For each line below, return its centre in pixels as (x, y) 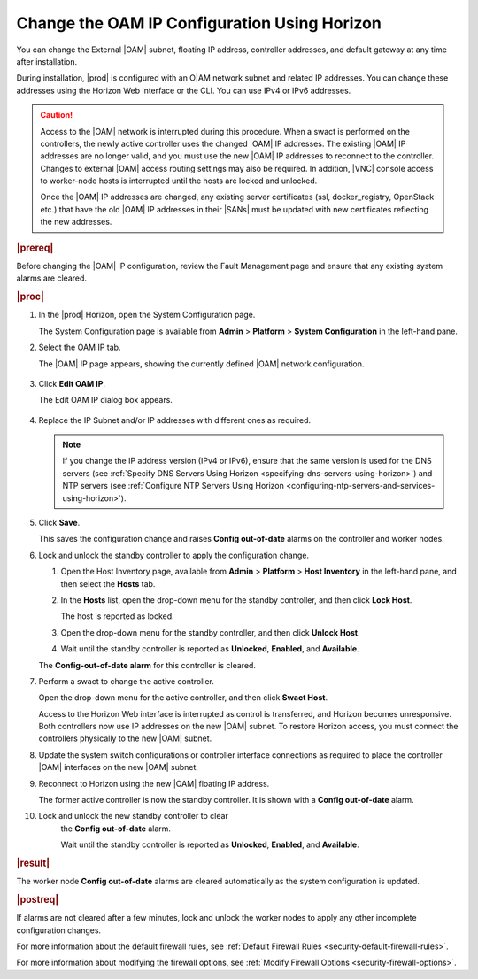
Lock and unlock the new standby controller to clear (134, 816)
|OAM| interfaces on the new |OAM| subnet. (119, 767)
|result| (33, 863)
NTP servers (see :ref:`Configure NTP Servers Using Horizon (173, 486)
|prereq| (35, 248)
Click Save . (59, 523)
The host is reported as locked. (117, 616)
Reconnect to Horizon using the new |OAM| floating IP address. (154, 783)
